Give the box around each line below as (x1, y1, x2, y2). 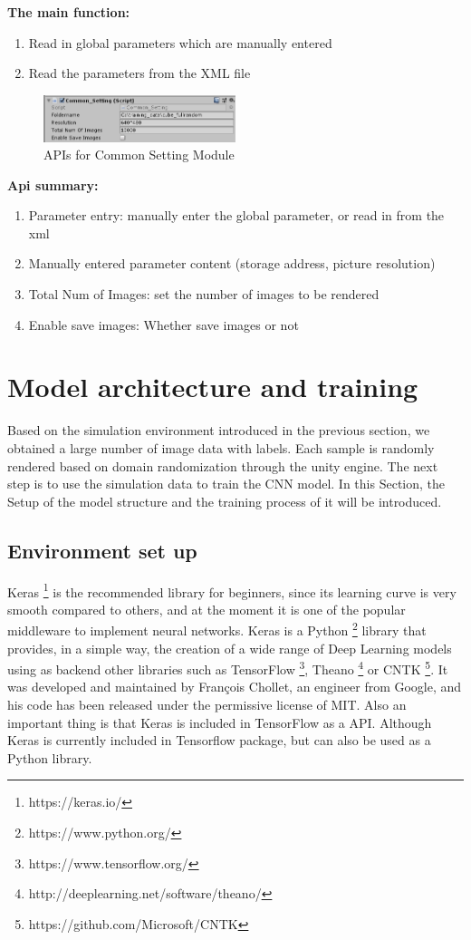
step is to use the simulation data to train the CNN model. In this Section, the (7, 474, 446, 493)
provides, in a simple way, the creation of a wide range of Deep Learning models (7, 638, 452, 657)
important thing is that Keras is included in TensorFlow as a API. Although (7, 712, 432, 732)
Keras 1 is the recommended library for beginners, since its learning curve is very (7, 579, 457, 601)
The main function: (7, 3, 130, 21)
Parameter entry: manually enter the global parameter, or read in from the (28, 206, 445, 225)
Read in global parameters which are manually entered (28, 33, 332, 52)
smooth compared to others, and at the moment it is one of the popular (7, 599, 406, 618)
